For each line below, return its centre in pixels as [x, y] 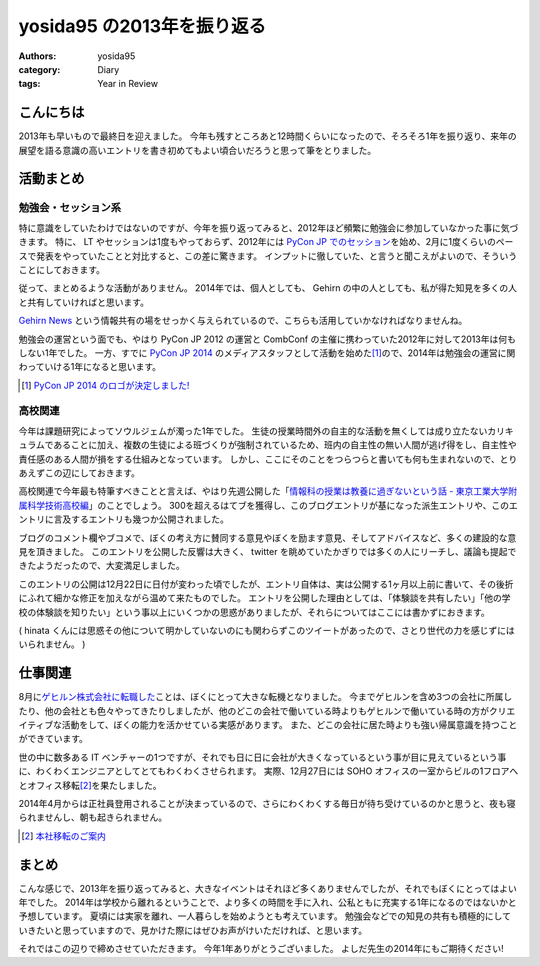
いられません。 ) [52, 644]
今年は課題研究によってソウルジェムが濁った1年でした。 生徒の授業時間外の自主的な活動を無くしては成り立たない [253, 431]
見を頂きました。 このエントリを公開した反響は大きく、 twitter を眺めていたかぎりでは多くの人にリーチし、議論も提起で [267, 551]
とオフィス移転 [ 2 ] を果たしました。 [90, 785]
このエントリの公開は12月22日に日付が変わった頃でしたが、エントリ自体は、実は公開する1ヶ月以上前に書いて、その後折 [266, 584]
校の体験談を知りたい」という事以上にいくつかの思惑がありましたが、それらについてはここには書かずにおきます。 [254, 612]
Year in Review [128, 84]
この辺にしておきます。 [92, 473]
